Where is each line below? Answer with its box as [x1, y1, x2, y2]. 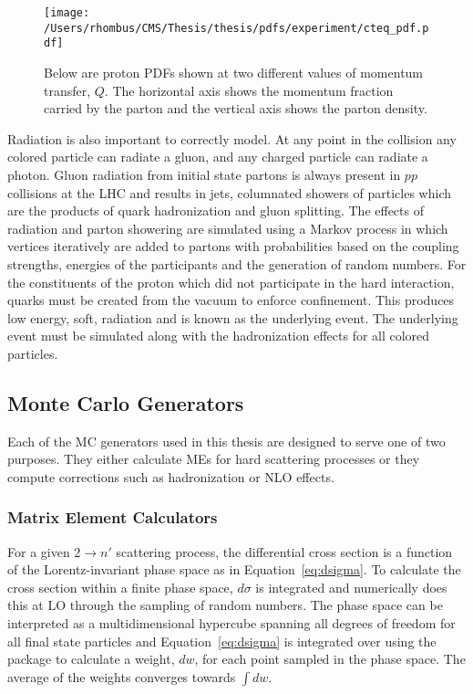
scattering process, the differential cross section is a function [116, 542, 453, 561]
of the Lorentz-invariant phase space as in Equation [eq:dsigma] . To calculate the [7, 560, 461, 579]
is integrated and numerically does [255, 577, 447, 596]
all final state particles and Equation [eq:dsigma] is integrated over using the [7, 631, 437, 650]
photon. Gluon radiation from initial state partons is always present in [7, 164, 401, 184]
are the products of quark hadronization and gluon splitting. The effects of [7, 201, 424, 220]
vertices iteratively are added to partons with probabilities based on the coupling [7, 237, 459, 256]
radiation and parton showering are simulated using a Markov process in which [7, 218, 448, 237]
